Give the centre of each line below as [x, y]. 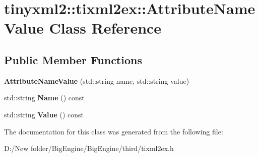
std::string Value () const [44, 114]
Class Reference [105, 28]
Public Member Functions [73, 59]
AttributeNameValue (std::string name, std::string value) [97, 81]
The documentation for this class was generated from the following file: [114, 131]
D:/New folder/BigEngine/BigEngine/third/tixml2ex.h [89, 148]
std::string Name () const [44, 98]
